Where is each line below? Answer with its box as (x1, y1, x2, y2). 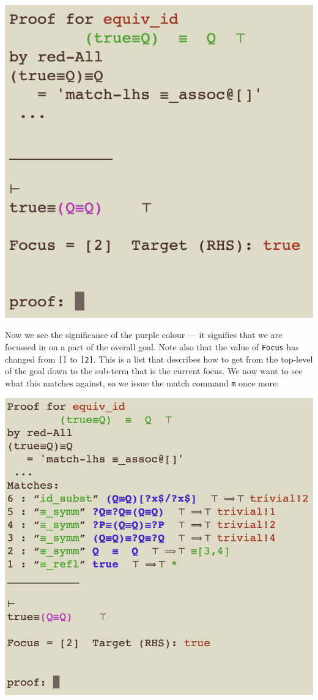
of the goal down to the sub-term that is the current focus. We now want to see (5, 364, 303, 377)
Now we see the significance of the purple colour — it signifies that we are (5, 328, 283, 341)
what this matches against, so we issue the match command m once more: (5, 376, 279, 389)
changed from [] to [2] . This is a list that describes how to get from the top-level (5, 352, 313, 365)
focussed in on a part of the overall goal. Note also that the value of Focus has (5, 341, 299, 353)
